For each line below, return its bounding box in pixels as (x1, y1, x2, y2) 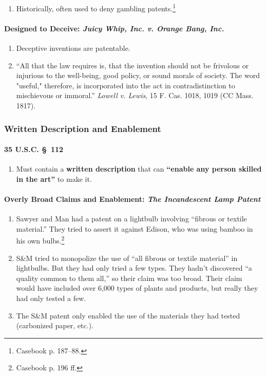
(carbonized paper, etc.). (16, 320, 94, 331)
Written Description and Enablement (4, 122, 161, 135)
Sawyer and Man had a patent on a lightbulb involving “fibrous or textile (16, 213, 247, 224)
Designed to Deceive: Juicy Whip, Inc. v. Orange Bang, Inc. (4, 23, 224, 33)
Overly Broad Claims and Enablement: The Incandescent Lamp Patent (4, 194, 261, 204)
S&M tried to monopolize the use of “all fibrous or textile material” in (16, 252, 238, 263)
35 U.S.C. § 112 (4, 144, 64, 155)
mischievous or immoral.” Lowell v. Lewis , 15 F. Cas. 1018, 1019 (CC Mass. (16, 90, 254, 101)
